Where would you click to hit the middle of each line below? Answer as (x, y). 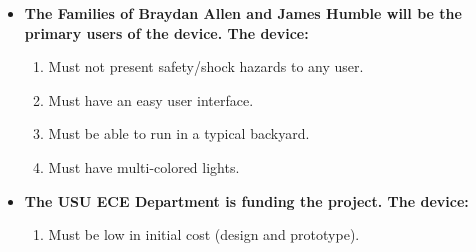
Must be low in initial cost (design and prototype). (204, 234)
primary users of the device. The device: (166, 32)
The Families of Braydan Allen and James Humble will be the (243, 13)
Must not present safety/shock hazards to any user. (206, 66)
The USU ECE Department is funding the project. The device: (246, 200)
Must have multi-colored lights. (144, 166)
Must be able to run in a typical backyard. (179, 133)
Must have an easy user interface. (151, 99)
